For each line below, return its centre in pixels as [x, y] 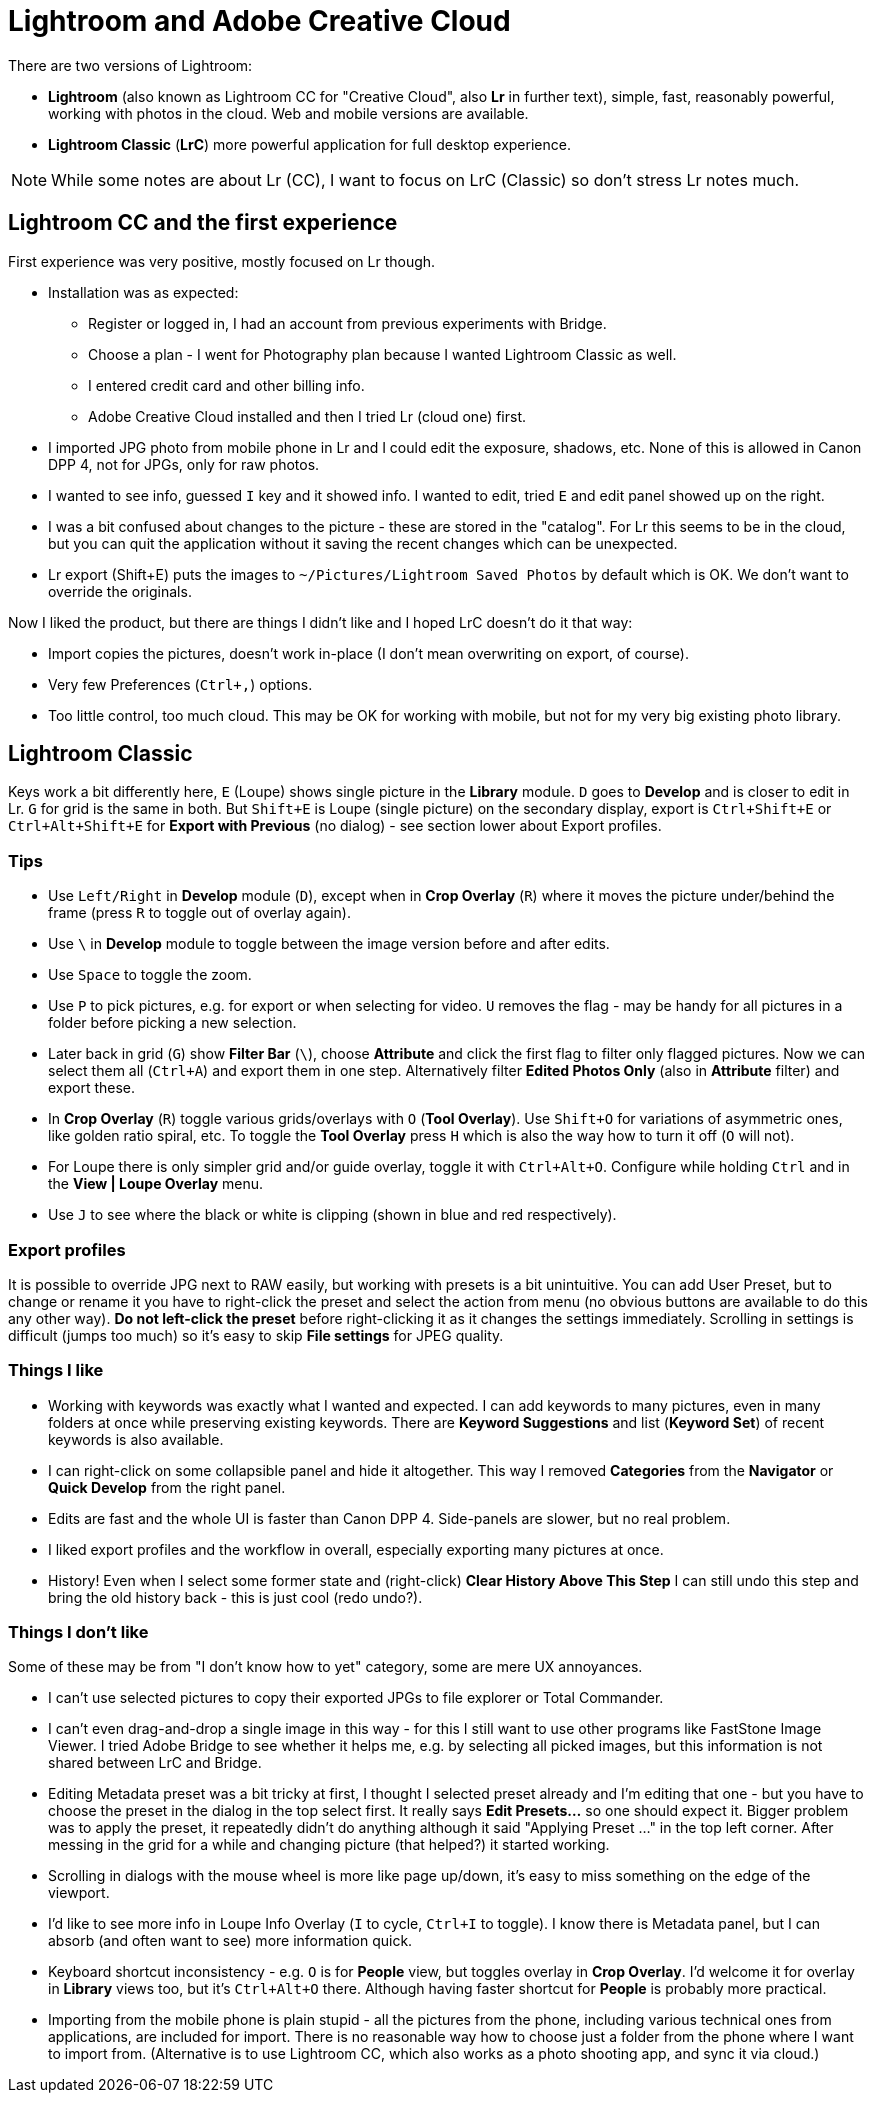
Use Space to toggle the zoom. [150, 975]
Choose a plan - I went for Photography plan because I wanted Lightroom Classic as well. [382, 354]
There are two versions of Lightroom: [130, 65]
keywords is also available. [136, 1439]
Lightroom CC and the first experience [203, 223]
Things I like [56, 1370]
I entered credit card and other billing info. [226, 385]
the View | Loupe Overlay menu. [156, 1184]
